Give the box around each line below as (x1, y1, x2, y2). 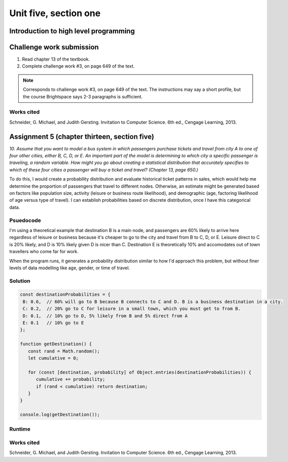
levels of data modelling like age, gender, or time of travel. (9, 265, 130, 271)
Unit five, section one (9, 8, 101, 19)
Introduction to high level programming (9, 27, 135, 35)
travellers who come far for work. (9, 249, 79, 255)
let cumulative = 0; (28, 355, 79, 361)
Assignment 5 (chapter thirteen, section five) (9, 132, 154, 141)
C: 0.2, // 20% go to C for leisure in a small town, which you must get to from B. (23, 306, 241, 312)
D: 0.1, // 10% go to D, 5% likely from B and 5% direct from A (23, 313, 188, 319)
